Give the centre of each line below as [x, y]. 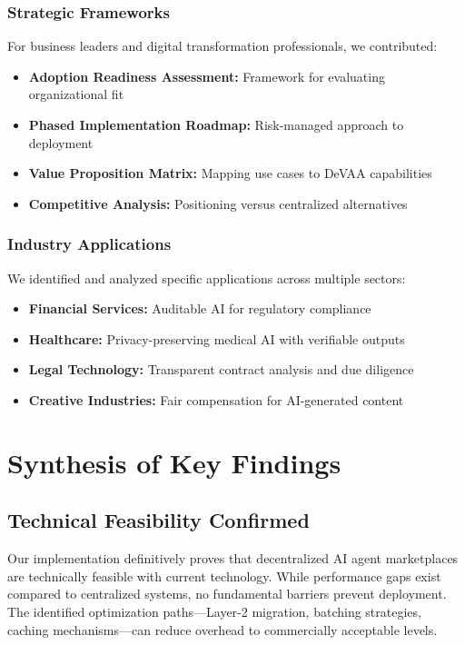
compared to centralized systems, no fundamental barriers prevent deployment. [227, 594]
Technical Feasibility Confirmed [158, 520]
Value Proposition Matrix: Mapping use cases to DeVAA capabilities [230, 173]
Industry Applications [89, 244]
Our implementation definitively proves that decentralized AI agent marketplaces [233, 558]
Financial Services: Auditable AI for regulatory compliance [200, 308]
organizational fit [76, 94]
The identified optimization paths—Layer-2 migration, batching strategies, [214, 611]
